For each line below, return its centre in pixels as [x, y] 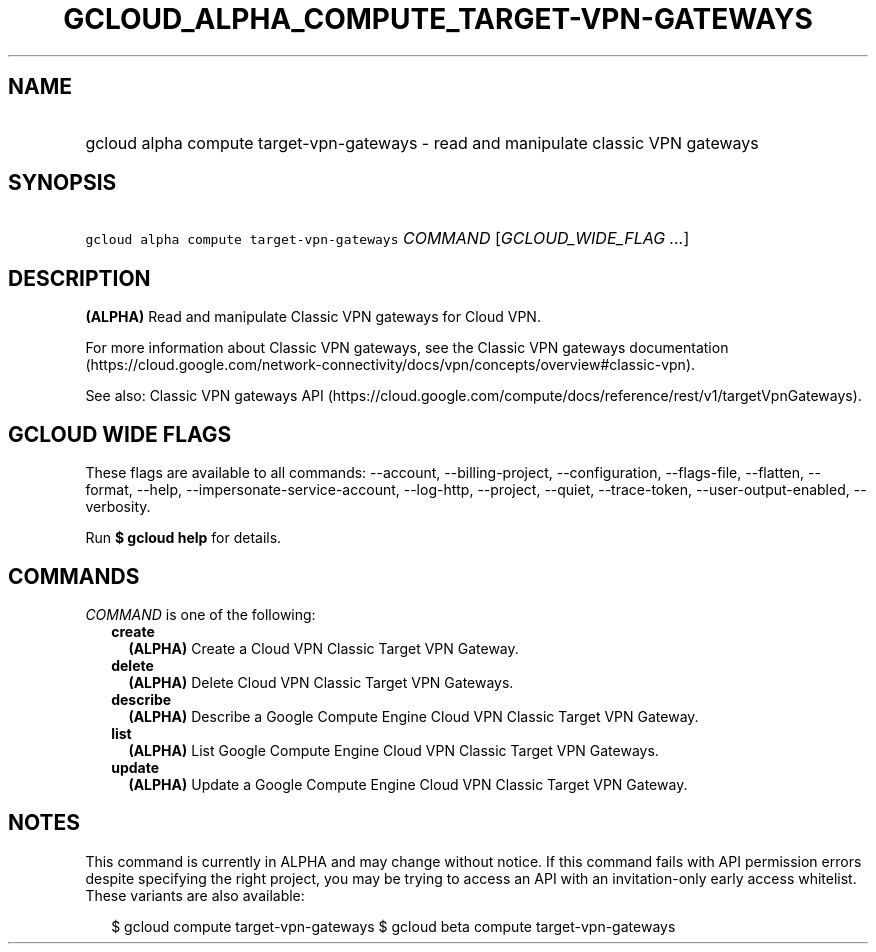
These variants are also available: [195, 895]
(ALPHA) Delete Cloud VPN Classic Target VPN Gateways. [321, 682]
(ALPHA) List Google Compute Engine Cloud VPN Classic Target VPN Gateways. [393, 750]
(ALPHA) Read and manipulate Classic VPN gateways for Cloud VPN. [313, 317]
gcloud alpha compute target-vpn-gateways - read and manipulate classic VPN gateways [422, 142]
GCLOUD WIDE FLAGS [120, 434]
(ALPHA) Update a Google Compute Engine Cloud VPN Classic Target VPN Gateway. [408, 784]
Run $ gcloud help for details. [183, 538]
